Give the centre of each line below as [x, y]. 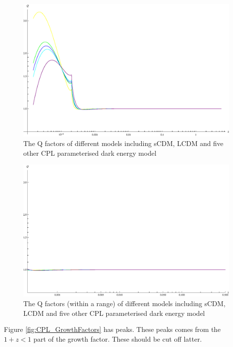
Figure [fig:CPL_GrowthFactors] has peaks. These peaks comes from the [112, 329]
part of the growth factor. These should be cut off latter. [117, 338]
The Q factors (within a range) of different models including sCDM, [125, 303]
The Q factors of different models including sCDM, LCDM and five [123, 143]
